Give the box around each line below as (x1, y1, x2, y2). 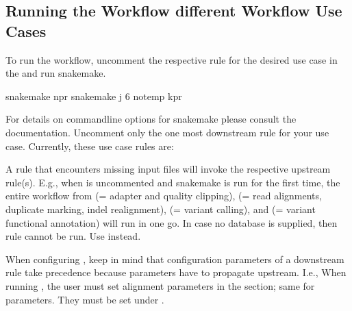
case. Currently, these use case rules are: (5, 138, 174, 153)
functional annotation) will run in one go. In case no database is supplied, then (5, 215, 338, 229)
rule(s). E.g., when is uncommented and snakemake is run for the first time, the (5, 175, 340, 189)
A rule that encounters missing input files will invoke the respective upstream (5, 162, 331, 176)
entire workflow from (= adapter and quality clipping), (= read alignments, (5, 188, 322, 203)
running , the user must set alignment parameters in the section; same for (5, 278, 315, 293)
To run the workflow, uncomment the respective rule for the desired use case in (5, 52, 338, 66)
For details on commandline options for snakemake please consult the (5, 112, 297, 126)
